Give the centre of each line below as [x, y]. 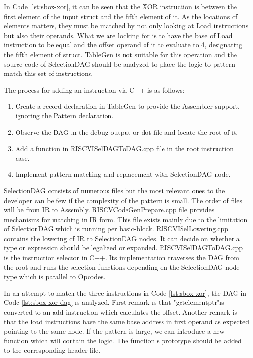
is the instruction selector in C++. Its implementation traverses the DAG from [122, 257]
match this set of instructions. [49, 73]
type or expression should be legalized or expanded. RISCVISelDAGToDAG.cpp [124, 248]
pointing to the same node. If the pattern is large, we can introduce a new [114, 331]
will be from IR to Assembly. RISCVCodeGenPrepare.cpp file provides [109, 210]
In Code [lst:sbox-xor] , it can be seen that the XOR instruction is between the [120, 6]
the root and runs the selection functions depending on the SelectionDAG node [122, 267]
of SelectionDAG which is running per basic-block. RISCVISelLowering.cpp [116, 229]
